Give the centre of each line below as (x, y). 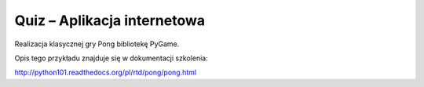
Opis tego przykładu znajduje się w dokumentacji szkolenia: (111, 58)
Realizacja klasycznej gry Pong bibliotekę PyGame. (97, 44)
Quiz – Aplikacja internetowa (110, 20)
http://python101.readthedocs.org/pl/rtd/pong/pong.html (105, 72)
